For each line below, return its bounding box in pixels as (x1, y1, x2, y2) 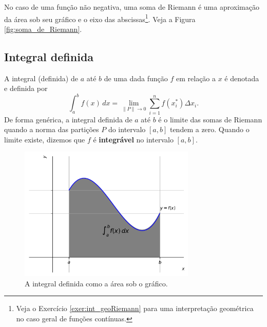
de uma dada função (104, 72, 168, 83)
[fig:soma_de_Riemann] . (4, 23, 82, 34)
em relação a (176, 72, 216, 83)
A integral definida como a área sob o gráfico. (25, 278, 168, 288)
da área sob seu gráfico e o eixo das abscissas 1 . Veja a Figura (4, 12, 196, 24)
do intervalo (108, 124, 146, 135)
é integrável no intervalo (93, 134, 174, 144)
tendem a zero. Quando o (169, 124, 250, 135)
